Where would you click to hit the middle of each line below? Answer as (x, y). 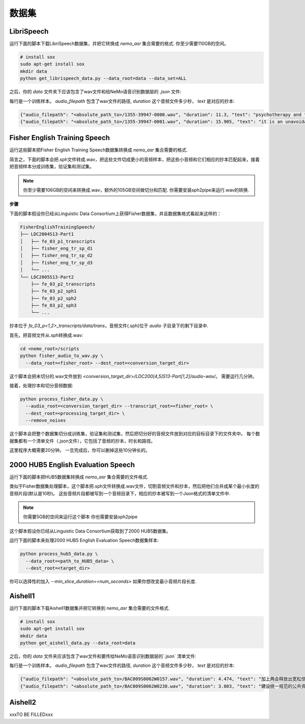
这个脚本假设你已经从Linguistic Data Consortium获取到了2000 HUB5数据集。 (90, 531)
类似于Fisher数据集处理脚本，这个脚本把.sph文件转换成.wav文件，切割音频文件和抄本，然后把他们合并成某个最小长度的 (134, 486)
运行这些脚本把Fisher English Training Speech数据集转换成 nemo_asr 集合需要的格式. (99, 150)
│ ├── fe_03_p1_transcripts (58, 241)
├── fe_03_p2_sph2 (54, 298)
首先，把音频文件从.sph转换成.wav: (46, 335)
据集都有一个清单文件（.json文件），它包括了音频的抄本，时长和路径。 (82, 441)
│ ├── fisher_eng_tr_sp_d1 (56, 248)
